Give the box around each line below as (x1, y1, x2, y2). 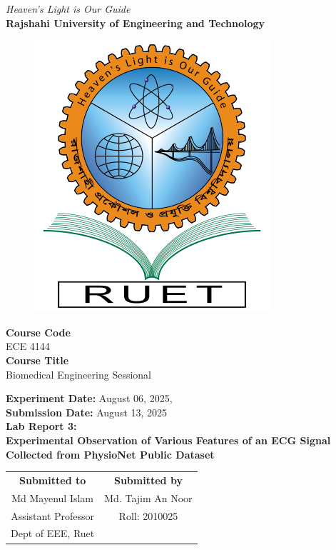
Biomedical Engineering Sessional (6, 366, 151, 381)
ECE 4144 (6, 339, 50, 354)
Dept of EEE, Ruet (11, 526, 95, 541)
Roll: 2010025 (118, 508, 178, 523)
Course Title (6, 352, 69, 367)
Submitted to (19, 472, 86, 487)
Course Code (6, 324, 71, 339)
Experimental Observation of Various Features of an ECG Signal (6, 432, 331, 447)
